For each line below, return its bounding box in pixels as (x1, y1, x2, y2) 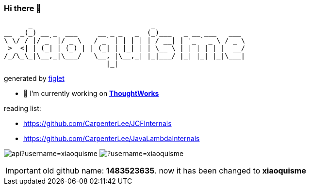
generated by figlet (4, 74, 65, 83)
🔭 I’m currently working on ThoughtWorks (23, 89, 159, 98)
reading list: (4, 104, 41, 113)
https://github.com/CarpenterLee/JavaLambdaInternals (23, 134, 200, 143)
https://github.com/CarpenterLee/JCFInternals (23, 119, 172, 128)
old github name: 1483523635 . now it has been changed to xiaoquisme (42, 166, 306, 176)
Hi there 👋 (4, 3, 42, 13)
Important (5, 166, 41, 176)
